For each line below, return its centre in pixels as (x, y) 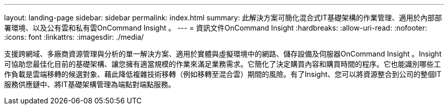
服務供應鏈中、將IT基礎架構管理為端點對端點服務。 (90, 84)
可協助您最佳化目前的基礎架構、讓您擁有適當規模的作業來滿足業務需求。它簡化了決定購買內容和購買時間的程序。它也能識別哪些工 (222, 64)
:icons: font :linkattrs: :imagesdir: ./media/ (74, 37)
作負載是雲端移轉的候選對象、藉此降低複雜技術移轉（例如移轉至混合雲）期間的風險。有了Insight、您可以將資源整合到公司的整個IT (223, 74)
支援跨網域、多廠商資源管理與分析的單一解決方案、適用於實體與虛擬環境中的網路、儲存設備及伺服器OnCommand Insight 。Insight (223, 54)
